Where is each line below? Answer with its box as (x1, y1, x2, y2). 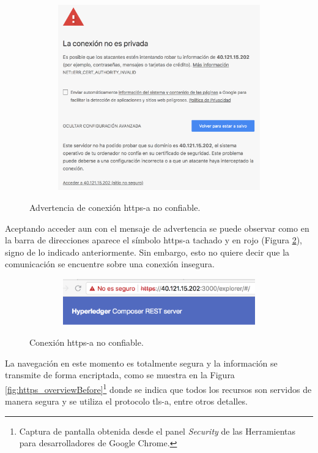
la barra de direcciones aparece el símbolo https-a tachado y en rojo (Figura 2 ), (5, 234, 302, 246)
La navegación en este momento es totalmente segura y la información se (5, 356, 278, 369)
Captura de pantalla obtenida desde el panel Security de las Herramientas (19, 424, 296, 437)
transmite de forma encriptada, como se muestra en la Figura (5, 368, 235, 381)
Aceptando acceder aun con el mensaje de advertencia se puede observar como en (5, 221, 309, 234)
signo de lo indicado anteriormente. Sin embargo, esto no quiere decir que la (5, 245, 290, 258)
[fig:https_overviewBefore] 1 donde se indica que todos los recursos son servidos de (5, 381, 312, 395)
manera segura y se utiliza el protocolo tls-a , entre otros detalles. (5, 395, 248, 408)
